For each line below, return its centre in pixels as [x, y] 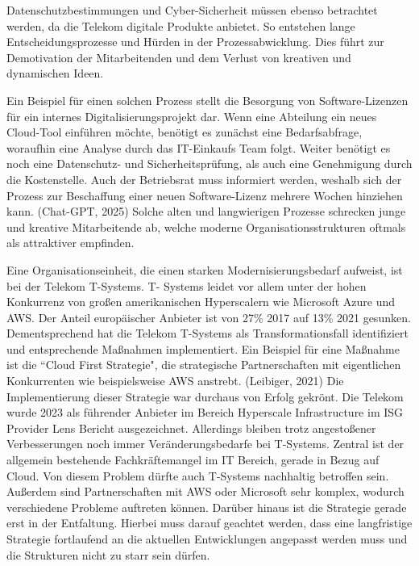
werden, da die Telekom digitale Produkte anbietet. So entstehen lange [181, 25]
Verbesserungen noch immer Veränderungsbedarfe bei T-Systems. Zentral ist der [205, 444]
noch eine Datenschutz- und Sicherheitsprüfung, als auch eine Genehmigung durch [209, 164]
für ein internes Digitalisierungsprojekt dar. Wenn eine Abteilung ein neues [192, 116]
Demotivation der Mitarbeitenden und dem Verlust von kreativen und [179, 57]
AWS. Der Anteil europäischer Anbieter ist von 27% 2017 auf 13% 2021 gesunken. [209, 317]
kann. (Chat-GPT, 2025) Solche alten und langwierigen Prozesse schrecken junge [206, 211]
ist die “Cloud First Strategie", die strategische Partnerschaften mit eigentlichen [204, 365]
